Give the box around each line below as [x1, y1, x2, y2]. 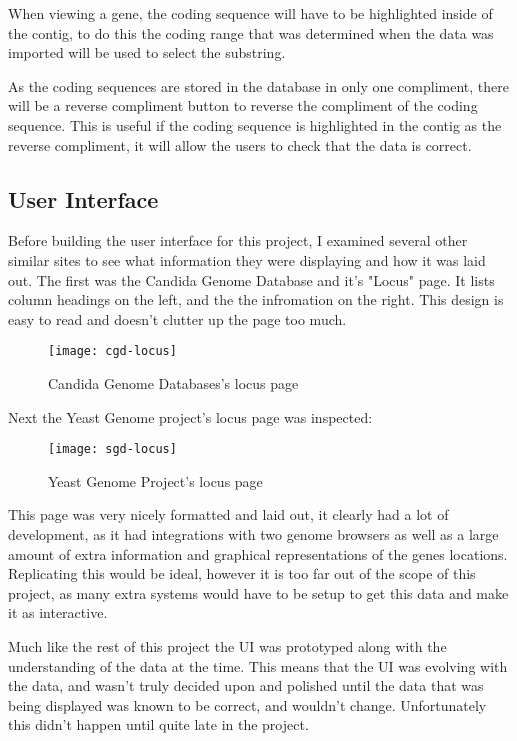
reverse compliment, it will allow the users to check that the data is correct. [8, 134, 472, 155]
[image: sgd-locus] [48, 442, 177, 457]
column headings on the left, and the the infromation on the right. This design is [8, 289, 504, 310]
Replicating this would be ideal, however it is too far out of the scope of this [8, 563, 476, 584]
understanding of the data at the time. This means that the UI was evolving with [8, 655, 508, 676]
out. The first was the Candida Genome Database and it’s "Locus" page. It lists [8, 269, 495, 290]
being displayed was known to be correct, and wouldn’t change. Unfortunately [8, 694, 487, 715]
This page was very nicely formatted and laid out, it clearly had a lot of [8, 504, 449, 525]
